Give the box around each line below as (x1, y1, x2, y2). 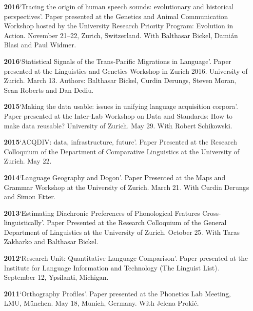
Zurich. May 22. (4, 156, 52, 166)
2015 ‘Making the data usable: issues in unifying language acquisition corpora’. (4, 101, 238, 111)
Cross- (202, 207, 221, 218)
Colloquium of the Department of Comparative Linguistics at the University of (4, 146, 239, 156)
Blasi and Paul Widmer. (4, 40, 76, 50)
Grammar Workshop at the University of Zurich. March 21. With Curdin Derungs (4, 182, 249, 192)
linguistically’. (4, 217, 45, 228)
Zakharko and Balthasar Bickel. (4, 236, 98, 247)
